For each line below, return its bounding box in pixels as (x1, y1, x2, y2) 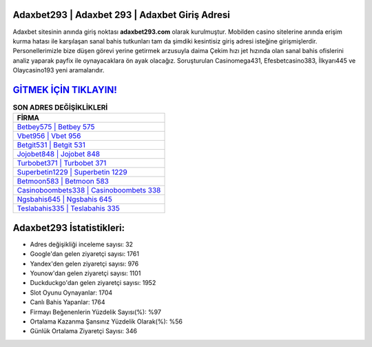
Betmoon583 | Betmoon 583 (17, 177, 110, 186)
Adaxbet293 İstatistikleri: (12, 221, 125, 234)
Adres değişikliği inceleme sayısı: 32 (30, 240, 134, 248)
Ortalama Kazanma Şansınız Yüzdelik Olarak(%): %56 (30, 317, 183, 326)
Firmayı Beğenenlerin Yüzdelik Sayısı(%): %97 (30, 308, 162, 316)
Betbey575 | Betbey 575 (17, 122, 95, 132)
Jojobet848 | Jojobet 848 (17, 149, 100, 159)
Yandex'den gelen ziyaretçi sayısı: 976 (30, 259, 139, 268)
